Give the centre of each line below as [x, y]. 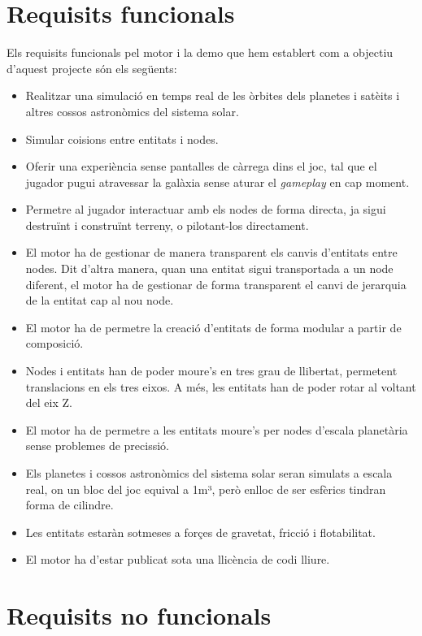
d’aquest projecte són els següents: [92, 68]
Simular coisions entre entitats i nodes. [122, 138]
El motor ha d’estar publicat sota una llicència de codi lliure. [178, 559]
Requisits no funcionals [139, 615]
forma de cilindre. [70, 505]
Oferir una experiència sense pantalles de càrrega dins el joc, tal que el [201, 166]
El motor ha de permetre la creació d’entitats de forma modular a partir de [213, 327]
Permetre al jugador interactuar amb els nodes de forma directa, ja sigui [206, 209]
